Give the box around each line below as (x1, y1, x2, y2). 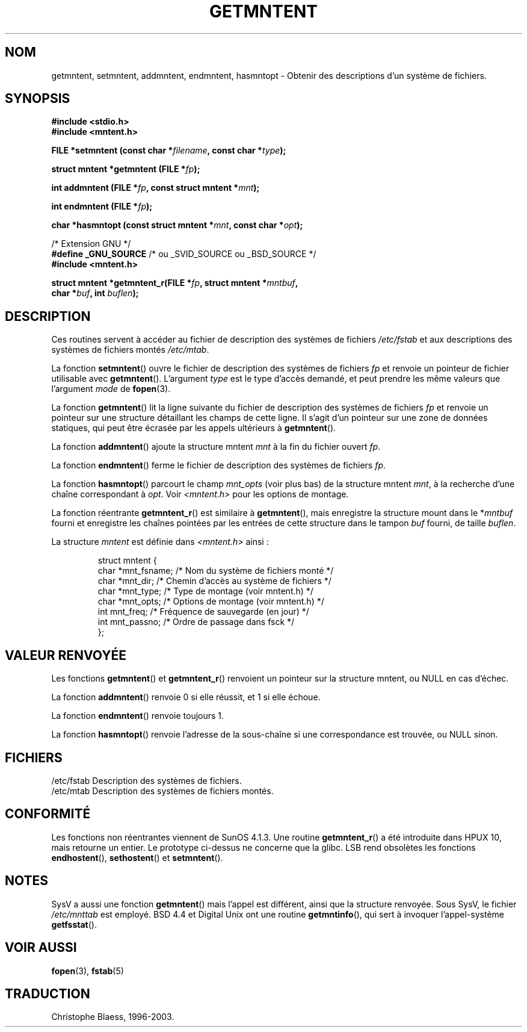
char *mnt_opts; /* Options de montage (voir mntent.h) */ (97, 596, 324, 607)
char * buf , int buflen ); (51, 288, 139, 299)
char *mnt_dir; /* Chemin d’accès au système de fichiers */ (97, 576, 331, 586)
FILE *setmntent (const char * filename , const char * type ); (51, 145, 286, 156)
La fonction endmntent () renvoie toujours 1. (51, 710, 224, 721)
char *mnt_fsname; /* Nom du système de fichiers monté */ (97, 565, 334, 576)
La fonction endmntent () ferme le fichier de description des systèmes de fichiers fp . (51, 460, 386, 471)
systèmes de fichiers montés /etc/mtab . (51, 344, 209, 355)
